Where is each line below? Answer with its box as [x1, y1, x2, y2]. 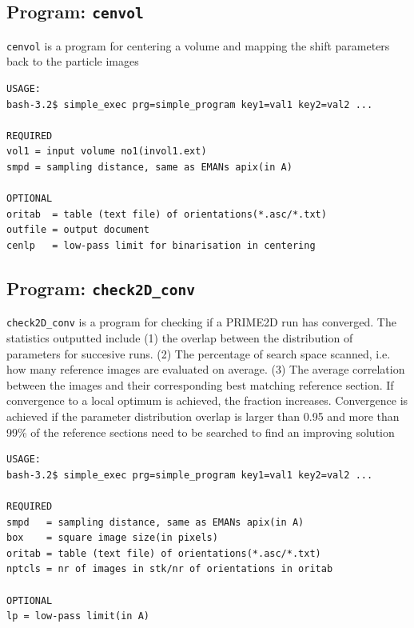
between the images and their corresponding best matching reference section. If [6, 376, 394, 393]
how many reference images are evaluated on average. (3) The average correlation [6, 361, 405, 378]
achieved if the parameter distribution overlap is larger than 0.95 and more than [6, 407, 400, 424]
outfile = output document [6, 224, 149, 236]
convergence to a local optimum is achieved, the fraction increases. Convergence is [6, 392, 408, 409]
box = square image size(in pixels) [6, 532, 218, 544]
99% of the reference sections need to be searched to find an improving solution [6, 423, 395, 440]
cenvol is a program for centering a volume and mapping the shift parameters [6, 37, 390, 54]
